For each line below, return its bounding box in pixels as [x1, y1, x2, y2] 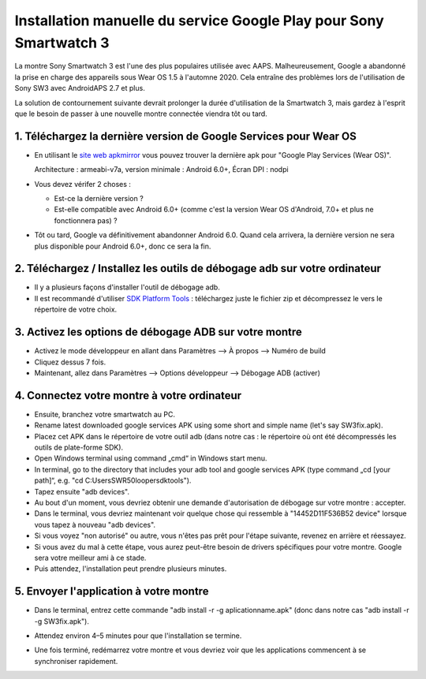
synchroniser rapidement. [34, 656, 118, 666]
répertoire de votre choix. [34, 304, 118, 315]
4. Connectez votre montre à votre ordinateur [14, 389, 242, 402]
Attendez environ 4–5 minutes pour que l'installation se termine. [34, 631, 242, 640]
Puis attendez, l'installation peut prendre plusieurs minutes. [34, 564, 227, 573]
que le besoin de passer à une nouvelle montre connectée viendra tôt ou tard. [14, 109, 267, 118]
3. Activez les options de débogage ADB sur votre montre [14, 326, 303, 339]
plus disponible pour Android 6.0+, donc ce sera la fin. [34, 241, 211, 251]
